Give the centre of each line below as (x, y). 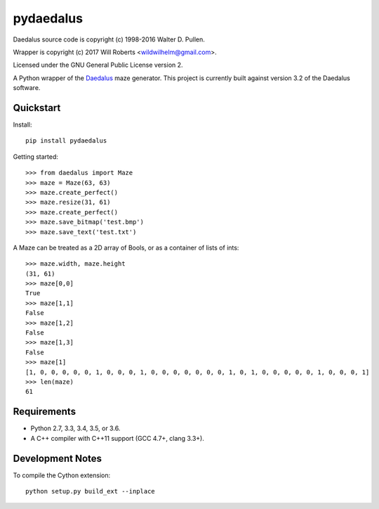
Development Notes (57, 458)
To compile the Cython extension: (62, 475)
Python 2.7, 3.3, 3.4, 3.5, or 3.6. (75, 428)
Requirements (45, 412)
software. (27, 88)
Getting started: (36, 156)
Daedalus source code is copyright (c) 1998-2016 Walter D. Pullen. (109, 39)
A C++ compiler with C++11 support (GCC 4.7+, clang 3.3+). (118, 438)
